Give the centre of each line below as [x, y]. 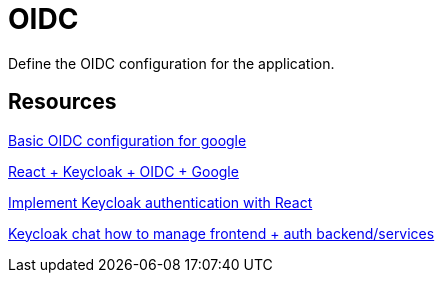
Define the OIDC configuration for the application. [171, 63]
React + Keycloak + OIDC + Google [123, 171]
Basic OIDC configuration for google [127, 140]
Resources [62, 102]
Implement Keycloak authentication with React [160, 202]
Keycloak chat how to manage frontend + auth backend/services [221, 233]
